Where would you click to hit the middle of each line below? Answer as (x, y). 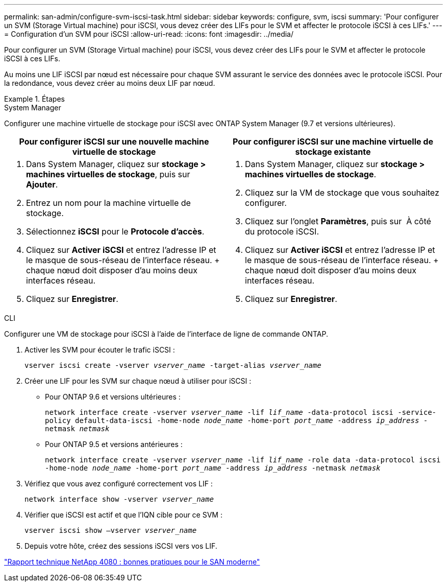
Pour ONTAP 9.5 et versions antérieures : (114, 444)
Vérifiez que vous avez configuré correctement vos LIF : (119, 484)
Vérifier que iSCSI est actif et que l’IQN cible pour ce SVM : (123, 515)
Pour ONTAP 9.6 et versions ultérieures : (113, 397)
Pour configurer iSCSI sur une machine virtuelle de (333, 142)
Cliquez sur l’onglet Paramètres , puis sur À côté (338, 221)
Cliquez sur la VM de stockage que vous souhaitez (342, 193)
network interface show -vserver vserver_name (119, 499)
